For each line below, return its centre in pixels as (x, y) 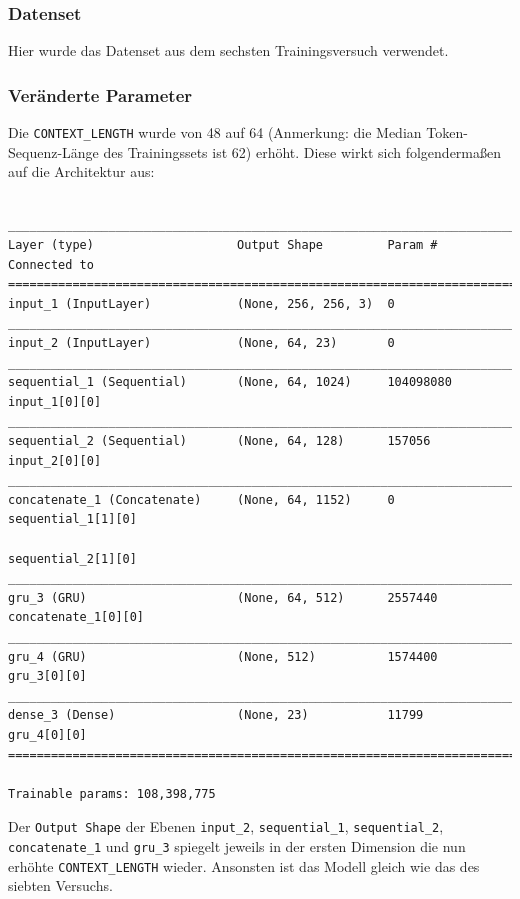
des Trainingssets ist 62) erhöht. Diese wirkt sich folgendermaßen (302, 151)
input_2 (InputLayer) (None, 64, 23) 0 (201, 343)
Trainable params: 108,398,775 (112, 793)
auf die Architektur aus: (81, 171)
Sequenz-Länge (53, 151)
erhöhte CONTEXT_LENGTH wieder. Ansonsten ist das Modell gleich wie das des (244, 865)
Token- (447, 132)
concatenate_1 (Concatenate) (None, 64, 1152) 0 (201, 499)
